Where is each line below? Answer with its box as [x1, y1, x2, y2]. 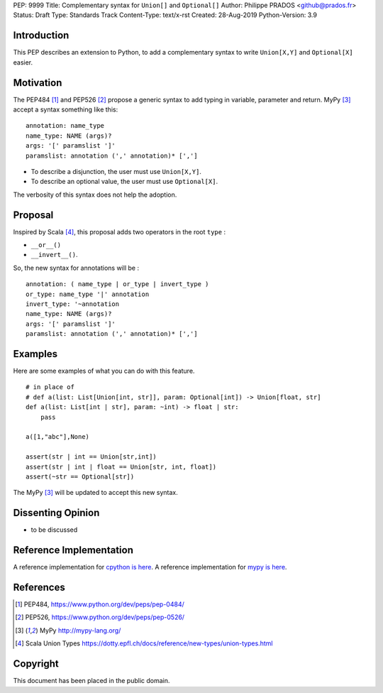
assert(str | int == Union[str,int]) [26, 453, 157, 461]
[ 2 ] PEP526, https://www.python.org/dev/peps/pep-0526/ [15, 613, 184, 621]
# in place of [26, 383, 74, 391]
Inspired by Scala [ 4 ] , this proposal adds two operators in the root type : [13, 227, 226, 236]
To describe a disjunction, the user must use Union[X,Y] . [30, 167, 202, 175]
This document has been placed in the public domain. [13, 677, 170, 685]
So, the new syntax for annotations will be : [13, 263, 140, 272]
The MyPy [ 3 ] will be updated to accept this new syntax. [13, 489, 179, 497]
